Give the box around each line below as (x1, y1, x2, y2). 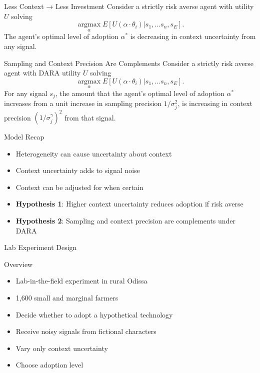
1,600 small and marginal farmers (15, 292, 118, 303)
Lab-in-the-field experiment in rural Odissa (15, 275, 147, 286)
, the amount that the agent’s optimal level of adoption (55, 88, 224, 98)
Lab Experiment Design (4, 242, 77, 252)
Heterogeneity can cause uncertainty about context (15, 148, 172, 158)
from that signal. (64, 112, 116, 122)
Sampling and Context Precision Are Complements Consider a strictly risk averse (4, 57, 254, 68)
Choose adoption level (15, 359, 83, 370)
